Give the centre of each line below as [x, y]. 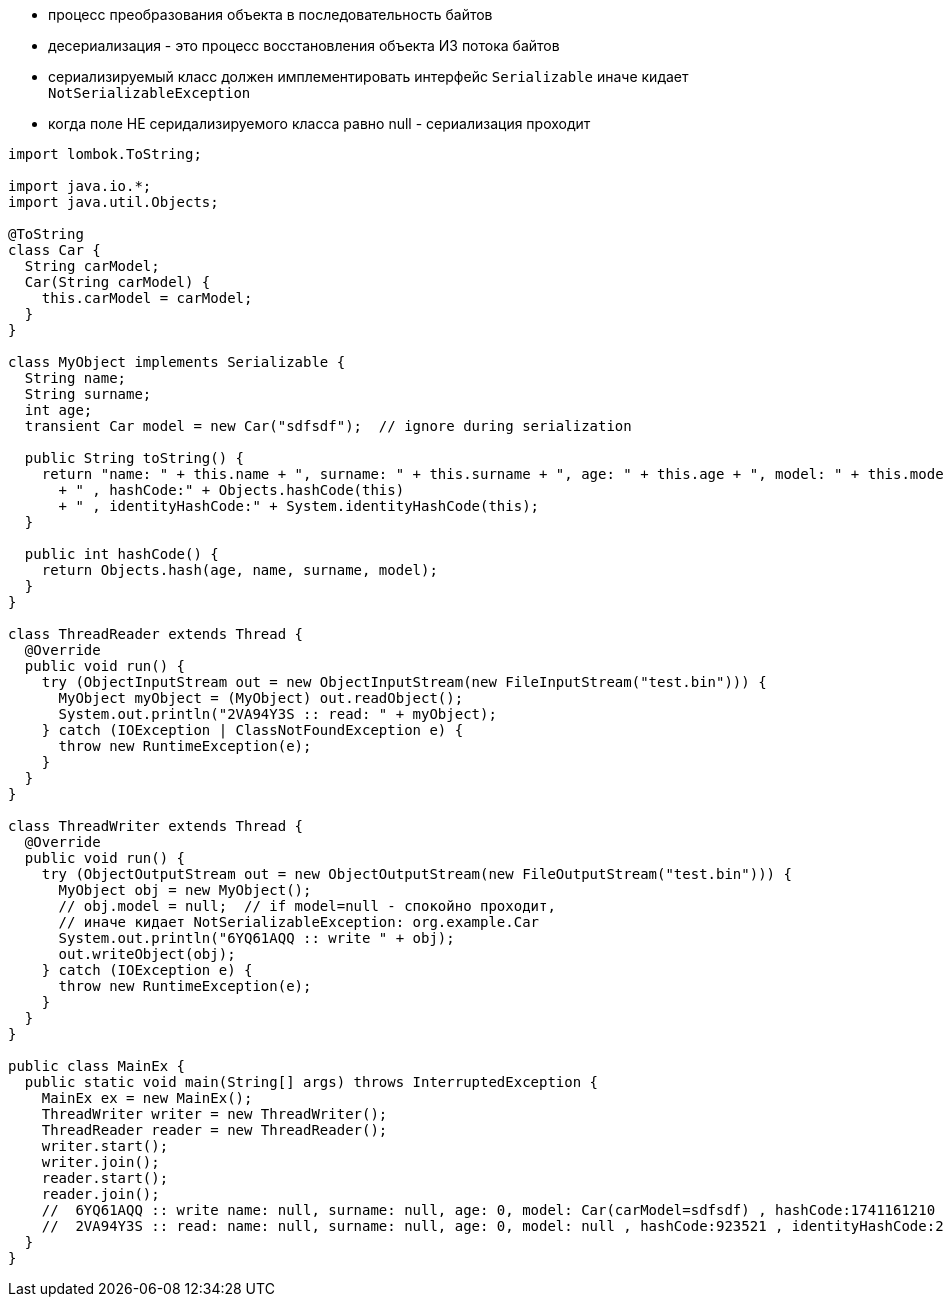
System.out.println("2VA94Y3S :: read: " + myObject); [277, 714]
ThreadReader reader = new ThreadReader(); [214, 1130]
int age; [58, 410]
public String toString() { [134, 458]
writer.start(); [105, 1146]
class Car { [54, 250]
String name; [75, 378]
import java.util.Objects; [113, 202]
